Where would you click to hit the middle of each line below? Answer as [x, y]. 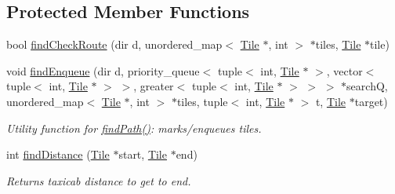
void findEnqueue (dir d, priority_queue [103, 70]
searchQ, [367, 86]
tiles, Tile [338, 44]
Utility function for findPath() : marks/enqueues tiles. [134, 128]
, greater [154, 86]
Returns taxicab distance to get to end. [99, 180]
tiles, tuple [202, 101]
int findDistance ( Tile [58, 154]
